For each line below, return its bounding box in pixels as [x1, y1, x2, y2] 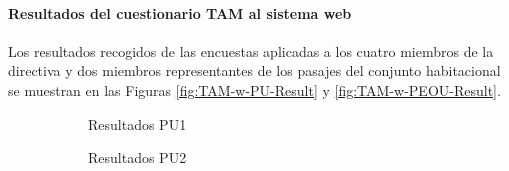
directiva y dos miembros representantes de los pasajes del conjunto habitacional [8, 60, 501, 81]
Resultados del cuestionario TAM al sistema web [8, 2, 352, 23]
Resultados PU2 [88, 147, 187, 168]
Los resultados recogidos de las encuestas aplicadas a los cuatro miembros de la [8, 40, 494, 61]
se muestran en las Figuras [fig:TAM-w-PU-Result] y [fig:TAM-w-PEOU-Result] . [8, 79, 501, 100]
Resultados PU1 [88, 113, 187, 134]
